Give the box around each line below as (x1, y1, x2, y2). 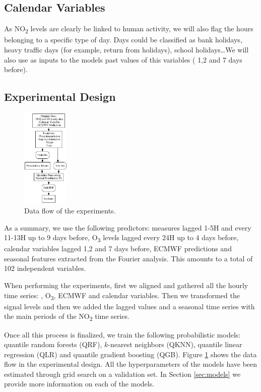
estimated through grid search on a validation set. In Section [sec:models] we (4, 368, 241, 379)
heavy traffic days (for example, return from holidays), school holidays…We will (4, 44, 249, 54)
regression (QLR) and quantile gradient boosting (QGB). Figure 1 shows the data (4, 349, 257, 359)
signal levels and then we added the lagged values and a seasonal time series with (4, 301, 255, 311)
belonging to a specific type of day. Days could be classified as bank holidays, (4, 34, 242, 45)
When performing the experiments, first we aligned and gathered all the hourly (4, 280, 248, 291)
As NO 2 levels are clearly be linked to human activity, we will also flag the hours (4, 23, 253, 35)
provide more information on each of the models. (4, 378, 155, 389)
